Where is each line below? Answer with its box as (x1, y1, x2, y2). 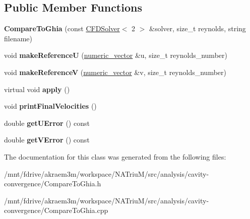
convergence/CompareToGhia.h (4, 178, 101, 189)
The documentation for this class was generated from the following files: (4, 151, 226, 162)
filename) (4, 33, 32, 43)
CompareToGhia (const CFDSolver (4, 23, 120, 34)
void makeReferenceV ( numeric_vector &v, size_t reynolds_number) (4, 66, 226, 77)
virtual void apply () (4, 84, 70, 94)
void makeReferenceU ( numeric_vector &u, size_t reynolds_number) (4, 50, 227, 60)
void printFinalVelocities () (4, 101, 97, 111)
